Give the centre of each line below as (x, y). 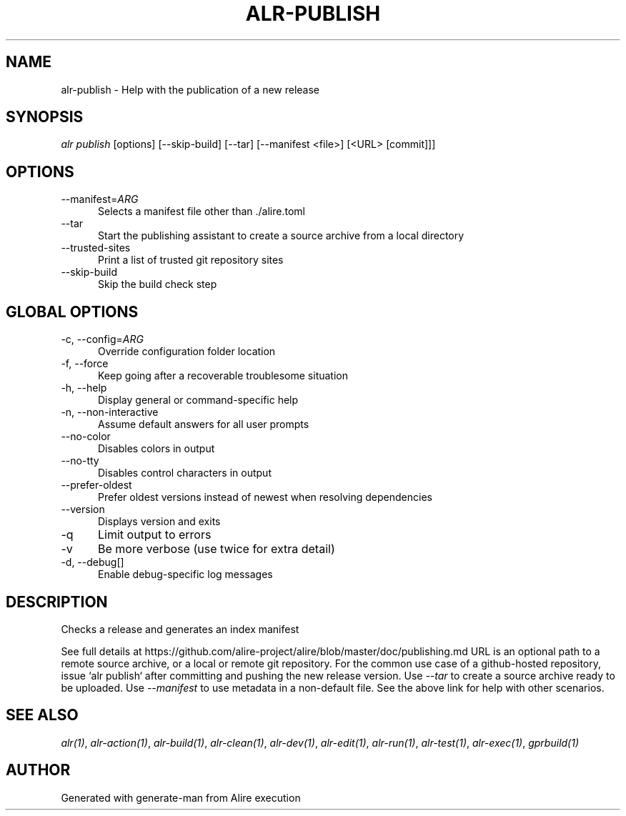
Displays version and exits (159, 522)
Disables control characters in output (185, 473)
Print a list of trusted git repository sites (191, 260)
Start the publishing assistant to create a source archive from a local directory (281, 236)
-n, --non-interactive (110, 412)
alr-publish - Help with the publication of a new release (190, 89)
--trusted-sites (96, 248)
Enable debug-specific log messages (185, 574)
